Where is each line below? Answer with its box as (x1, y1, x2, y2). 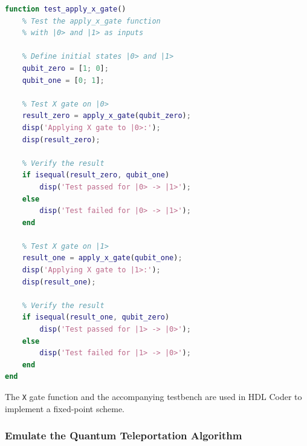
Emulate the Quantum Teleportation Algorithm (5, 428, 242, 443)
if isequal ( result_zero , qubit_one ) (22, 171, 170, 180)
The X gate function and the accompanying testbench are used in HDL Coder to (5, 390, 302, 402)
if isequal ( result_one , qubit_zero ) (22, 313, 170, 322)
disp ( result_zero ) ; (22, 135, 100, 144)
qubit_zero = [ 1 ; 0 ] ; (22, 64, 109, 73)
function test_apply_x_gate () (5, 5, 126, 13)
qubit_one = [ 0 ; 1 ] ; (22, 76, 105, 85)
